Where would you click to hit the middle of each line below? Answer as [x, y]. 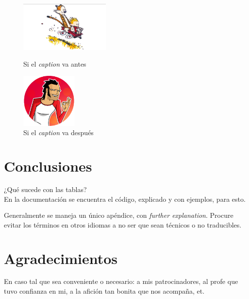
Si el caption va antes [55, 63]
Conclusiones [48, 166]
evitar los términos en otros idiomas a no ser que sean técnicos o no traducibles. [123, 224]
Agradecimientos [61, 258]
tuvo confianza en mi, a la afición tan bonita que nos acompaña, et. [104, 291]
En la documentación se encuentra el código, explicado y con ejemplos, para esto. [125, 199]
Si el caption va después [58, 132]
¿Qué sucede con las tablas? [45, 189]
